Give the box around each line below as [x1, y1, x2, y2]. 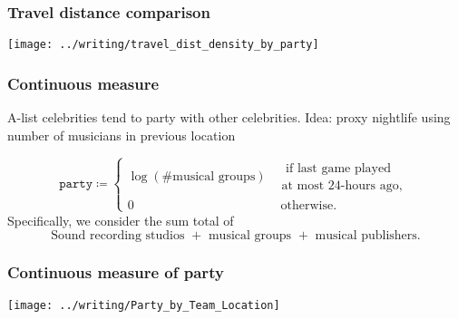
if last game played [286, 161, 391, 175]
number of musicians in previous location [7, 125, 236, 144]
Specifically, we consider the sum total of [7, 210, 234, 229]
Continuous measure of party [7, 261, 224, 284]
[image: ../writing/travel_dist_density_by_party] [7, 38, 319, 52]
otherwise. [280, 198, 337, 212]
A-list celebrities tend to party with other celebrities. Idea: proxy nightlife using [7, 108, 451, 127]
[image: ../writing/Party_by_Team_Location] [7, 298, 280, 312]
